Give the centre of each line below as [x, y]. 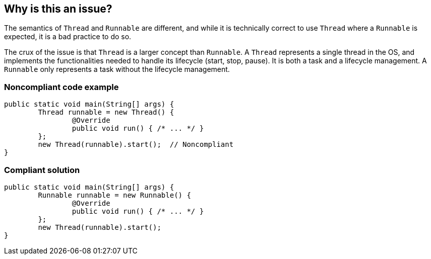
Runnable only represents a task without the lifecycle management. [117, 69]
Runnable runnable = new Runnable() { [114, 195]
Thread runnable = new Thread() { [106, 112]
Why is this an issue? [58, 9]
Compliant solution [42, 170]
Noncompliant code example [61, 87]
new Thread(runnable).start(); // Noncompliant [136, 145]
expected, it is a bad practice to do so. [68, 37]
